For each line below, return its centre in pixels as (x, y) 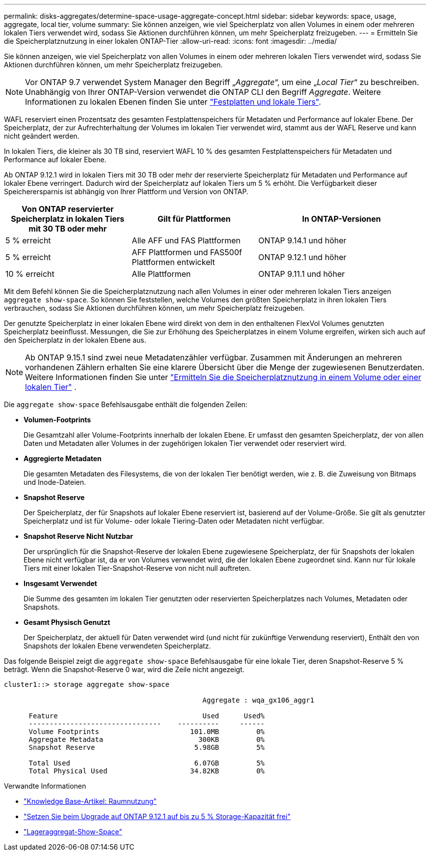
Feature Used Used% (147, 716)
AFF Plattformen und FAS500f (187, 252)
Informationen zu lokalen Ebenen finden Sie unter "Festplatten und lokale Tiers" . (173, 102)
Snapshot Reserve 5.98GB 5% (147, 747)
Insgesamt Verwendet (60, 583)
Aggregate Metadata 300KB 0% (147, 739)
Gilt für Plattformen (194, 219)
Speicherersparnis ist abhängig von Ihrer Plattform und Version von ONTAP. (126, 192)
